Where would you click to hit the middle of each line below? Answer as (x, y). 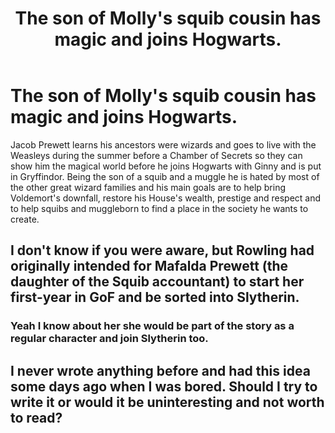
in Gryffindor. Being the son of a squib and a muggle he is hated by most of (165, 176)
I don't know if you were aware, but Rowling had (162, 250)
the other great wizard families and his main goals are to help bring (148, 187)
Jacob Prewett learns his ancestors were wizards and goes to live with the (163, 144)
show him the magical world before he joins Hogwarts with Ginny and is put (166, 166)
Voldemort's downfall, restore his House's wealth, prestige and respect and (166, 198)
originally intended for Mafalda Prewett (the (149, 266)
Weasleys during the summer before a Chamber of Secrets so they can (156, 155)
